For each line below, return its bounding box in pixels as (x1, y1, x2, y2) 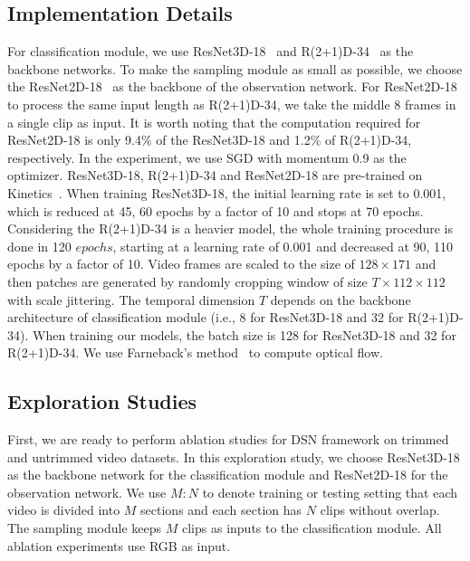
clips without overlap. (320, 500, 440, 519)
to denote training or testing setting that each (202, 482, 458, 501)
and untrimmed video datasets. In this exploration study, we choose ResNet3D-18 (7, 447, 460, 466)
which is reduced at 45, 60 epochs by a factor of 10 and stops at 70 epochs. (7, 201, 424, 220)
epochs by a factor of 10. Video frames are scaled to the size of (7, 254, 355, 273)
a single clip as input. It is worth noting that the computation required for (7, 112, 421, 131)
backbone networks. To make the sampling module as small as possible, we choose (7, 59, 463, 78)
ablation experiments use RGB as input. (7, 536, 231, 555)
